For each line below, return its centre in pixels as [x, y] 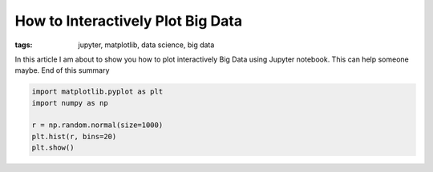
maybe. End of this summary [62, 70]
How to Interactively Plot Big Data [129, 21]
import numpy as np [70, 103]
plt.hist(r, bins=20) [74, 136]
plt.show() [53, 148]
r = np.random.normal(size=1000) [97, 125]
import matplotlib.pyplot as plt [97, 92]
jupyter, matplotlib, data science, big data [146, 45]
